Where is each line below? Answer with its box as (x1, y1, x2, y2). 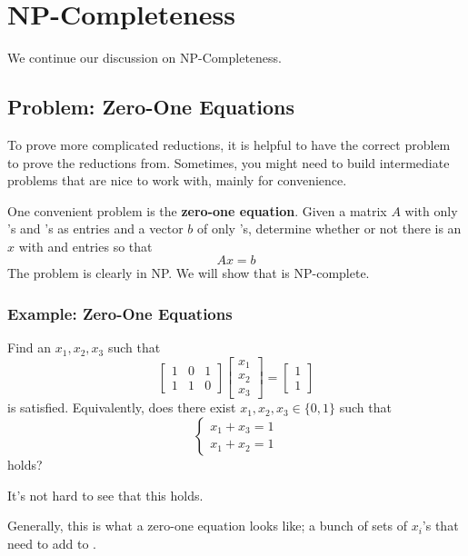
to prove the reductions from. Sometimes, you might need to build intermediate (7, 153, 450, 172)
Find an (7, 338, 52, 357)
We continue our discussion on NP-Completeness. (7, 48, 282, 67)
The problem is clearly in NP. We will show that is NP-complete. (7, 263, 370, 283)
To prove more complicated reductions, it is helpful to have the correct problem (7, 134, 451, 154)
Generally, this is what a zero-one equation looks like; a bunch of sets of (7, 516, 407, 535)
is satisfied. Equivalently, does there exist (7, 398, 236, 417)
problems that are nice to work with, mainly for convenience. (7, 171, 347, 190)
